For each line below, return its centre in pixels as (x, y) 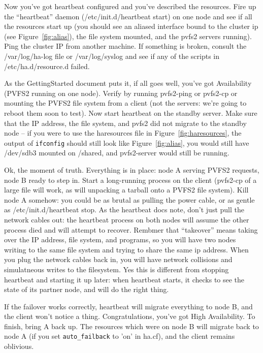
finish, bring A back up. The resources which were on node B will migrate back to (131, 326)
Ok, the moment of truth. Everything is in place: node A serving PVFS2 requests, (132, 169)
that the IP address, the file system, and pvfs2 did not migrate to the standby (125, 123)
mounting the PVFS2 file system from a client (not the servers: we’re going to (125, 103)
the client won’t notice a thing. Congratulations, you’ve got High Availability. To (130, 316)
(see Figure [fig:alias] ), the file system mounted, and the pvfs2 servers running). (128, 36)
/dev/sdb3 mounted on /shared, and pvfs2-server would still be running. (117, 153)
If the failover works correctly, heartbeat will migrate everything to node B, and (128, 306)
